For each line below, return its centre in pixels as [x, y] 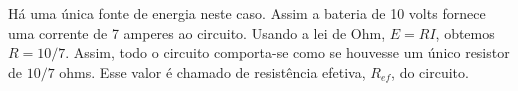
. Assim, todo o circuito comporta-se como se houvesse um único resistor [287, 52]
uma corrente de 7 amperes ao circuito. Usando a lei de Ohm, [197, 32]
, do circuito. [430, 71]
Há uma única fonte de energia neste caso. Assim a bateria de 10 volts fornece [247, 13]
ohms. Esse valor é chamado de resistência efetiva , [212, 71]
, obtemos [465, 32]
